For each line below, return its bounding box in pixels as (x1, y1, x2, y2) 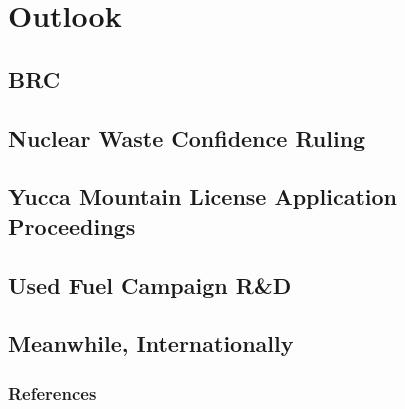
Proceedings (8, 210, 136, 241)
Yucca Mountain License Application (8, 181, 397, 212)
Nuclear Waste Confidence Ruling (8, 122, 366, 153)
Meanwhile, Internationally (8, 328, 294, 359)
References (8, 380, 97, 405)
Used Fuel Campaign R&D (8, 269, 292, 300)
